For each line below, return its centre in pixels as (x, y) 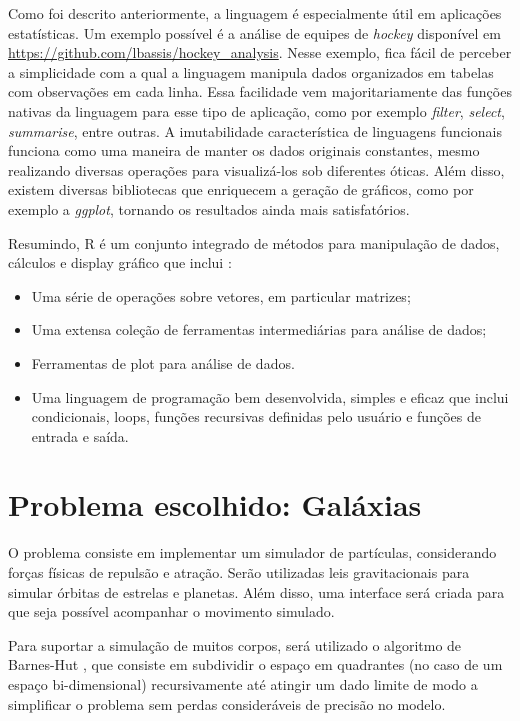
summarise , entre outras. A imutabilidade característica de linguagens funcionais (255, 130)
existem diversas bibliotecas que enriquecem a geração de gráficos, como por (241, 189)
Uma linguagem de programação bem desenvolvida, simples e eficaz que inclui (270, 396)
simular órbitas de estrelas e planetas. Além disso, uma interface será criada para (256, 591)
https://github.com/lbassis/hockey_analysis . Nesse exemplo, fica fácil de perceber (260, 52)
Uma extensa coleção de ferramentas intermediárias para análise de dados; (259, 329)
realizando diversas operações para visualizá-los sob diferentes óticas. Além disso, (256, 169)
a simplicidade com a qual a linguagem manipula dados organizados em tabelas (251, 71)
